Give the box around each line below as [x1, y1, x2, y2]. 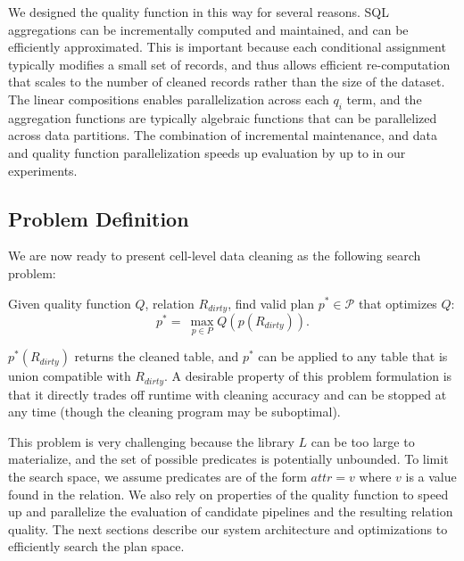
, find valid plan [228, 293, 315, 312]
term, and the [346, 89, 422, 108]
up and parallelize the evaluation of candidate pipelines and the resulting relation [8, 502, 453, 521]
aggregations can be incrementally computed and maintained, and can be [8, 20, 409, 38]
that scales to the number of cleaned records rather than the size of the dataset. [8, 72, 445, 91]
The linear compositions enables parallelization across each [8, 89, 329, 108]
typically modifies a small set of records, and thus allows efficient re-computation [8, 54, 451, 73]
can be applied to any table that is [258, 347, 448, 366]
